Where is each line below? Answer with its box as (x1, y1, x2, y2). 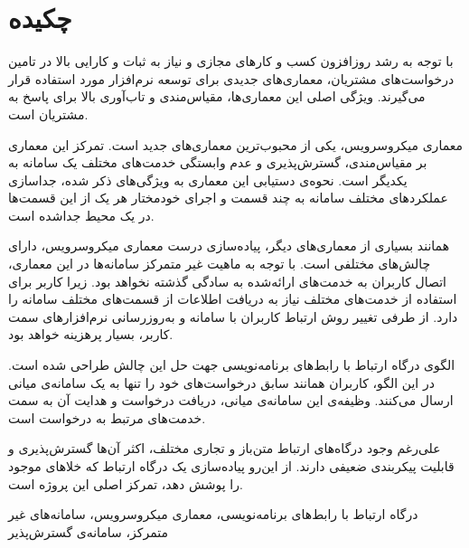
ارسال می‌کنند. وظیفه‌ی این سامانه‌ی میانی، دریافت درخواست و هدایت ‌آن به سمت (8, 391, 454, 410)
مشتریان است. (8, 104, 89, 123)
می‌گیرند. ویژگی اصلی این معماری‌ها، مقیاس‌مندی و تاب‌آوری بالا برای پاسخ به (8, 87, 426, 106)
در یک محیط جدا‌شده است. (8, 205, 155, 224)
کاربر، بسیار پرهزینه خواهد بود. (8, 325, 174, 344)
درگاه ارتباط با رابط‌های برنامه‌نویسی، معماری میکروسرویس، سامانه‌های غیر (8, 505, 418, 524)
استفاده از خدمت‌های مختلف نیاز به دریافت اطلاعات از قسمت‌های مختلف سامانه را (8, 289, 457, 308)
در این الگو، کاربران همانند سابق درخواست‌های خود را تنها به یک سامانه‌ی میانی (8, 373, 435, 392)
